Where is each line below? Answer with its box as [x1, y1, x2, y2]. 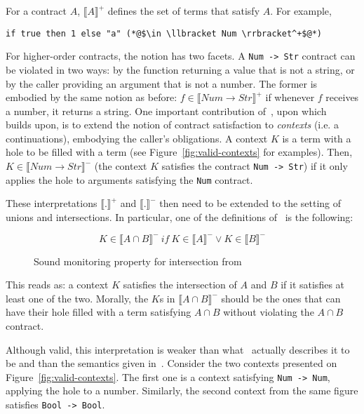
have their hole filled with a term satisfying [6, 305, 191, 319]
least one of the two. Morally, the [6, 291, 149, 305]
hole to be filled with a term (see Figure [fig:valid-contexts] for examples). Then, [6, 145, 353, 159]
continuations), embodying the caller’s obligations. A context [6, 131, 268, 145]
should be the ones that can [221, 291, 341, 305]
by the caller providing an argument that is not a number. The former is [6, 76, 318, 91]
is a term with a [282, 131, 351, 145]
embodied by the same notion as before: [6, 90, 177, 105]
